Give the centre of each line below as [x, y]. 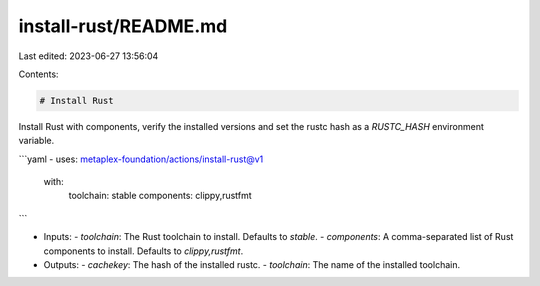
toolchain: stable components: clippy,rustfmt [160, 196]
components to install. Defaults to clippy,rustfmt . [143, 251]
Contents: [38, 74]
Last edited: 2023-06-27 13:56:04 [88, 56]
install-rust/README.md [123, 26]
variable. [36, 141]
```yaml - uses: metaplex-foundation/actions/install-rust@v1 [141, 159]
